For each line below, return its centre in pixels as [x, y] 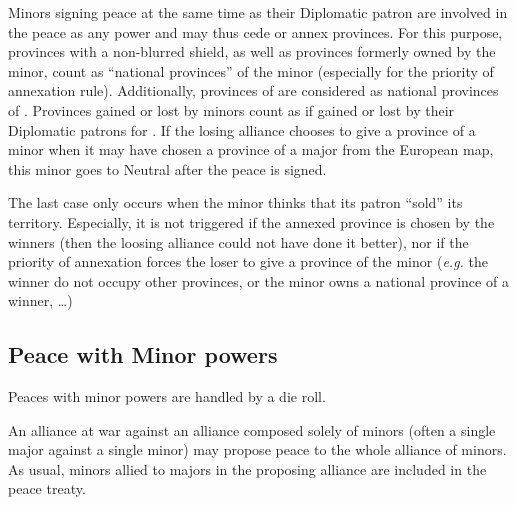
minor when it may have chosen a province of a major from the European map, [251, 149]
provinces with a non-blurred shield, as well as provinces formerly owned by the [252, 51]
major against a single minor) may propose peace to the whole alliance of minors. [257, 449]
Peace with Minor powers [143, 354]
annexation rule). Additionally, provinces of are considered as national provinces [253, 90]
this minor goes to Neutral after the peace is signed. [167, 168]
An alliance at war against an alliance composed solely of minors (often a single [252, 429]
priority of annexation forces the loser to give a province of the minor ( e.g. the [248, 261]
